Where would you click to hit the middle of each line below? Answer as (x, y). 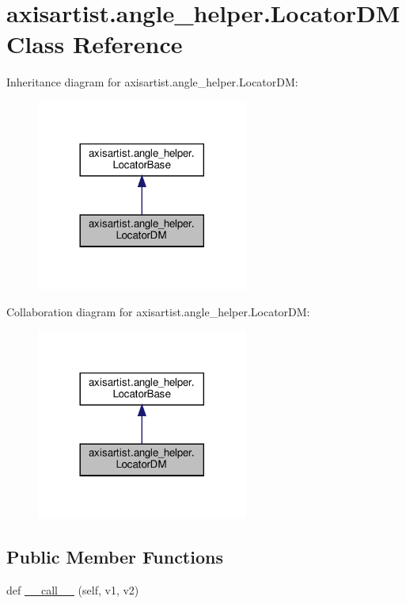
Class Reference (95, 44)
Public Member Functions (115, 557)
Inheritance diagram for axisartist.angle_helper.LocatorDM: (152, 82)
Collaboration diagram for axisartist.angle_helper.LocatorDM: (158, 311)
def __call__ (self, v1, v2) (73, 590)
